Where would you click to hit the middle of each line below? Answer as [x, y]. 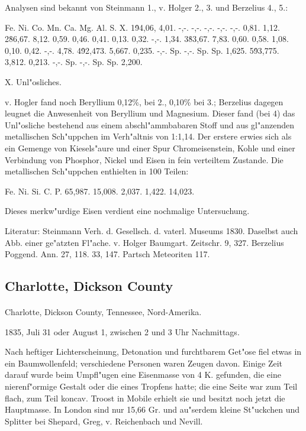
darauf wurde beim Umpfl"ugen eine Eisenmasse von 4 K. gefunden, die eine [143, 375]
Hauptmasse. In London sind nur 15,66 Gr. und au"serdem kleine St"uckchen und [152, 409]
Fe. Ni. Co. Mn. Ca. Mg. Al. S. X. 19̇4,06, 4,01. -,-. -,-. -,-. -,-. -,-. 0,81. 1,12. [142, 27]
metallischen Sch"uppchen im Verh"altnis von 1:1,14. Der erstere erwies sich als [148, 136]
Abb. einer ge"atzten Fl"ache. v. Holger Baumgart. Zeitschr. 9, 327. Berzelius [144, 242]
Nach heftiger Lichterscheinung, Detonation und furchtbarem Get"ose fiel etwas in [153, 351]
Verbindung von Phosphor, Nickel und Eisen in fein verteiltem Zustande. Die [144, 159]
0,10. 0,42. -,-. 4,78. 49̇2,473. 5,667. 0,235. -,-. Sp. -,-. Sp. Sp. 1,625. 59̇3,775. [142, 50]
